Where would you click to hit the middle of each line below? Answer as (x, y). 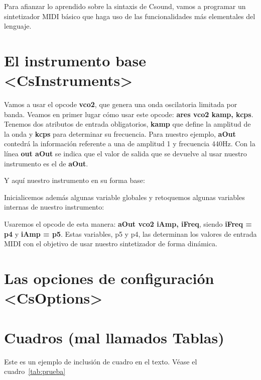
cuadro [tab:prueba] (35, 371)
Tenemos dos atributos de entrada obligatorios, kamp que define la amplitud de (127, 124)
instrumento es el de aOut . (46, 163)
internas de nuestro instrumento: (54, 207)
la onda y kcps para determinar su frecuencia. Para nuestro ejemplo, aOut (120, 133)
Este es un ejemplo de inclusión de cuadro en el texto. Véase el (101, 361)
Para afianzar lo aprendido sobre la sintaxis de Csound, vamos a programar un (125, 6)
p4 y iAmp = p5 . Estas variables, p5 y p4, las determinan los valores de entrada (130, 233)
